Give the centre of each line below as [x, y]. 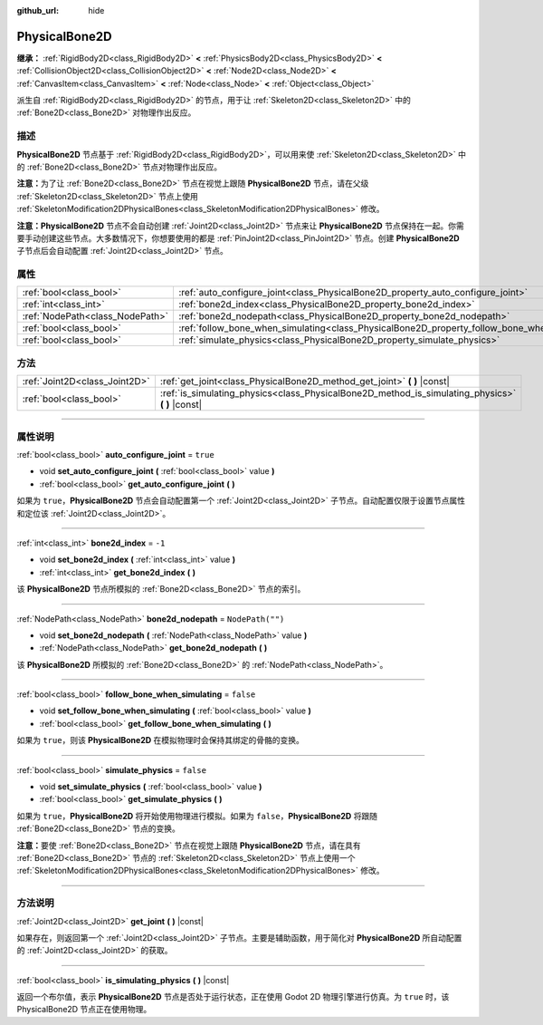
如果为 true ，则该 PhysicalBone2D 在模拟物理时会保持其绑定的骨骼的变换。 [161, 740]
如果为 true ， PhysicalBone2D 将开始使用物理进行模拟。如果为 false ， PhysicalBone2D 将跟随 [197, 816]
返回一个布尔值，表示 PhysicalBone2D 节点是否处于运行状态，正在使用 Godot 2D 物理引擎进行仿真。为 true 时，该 [233, 997]
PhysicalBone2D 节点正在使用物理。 [84, 1010]
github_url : [38, 10]
